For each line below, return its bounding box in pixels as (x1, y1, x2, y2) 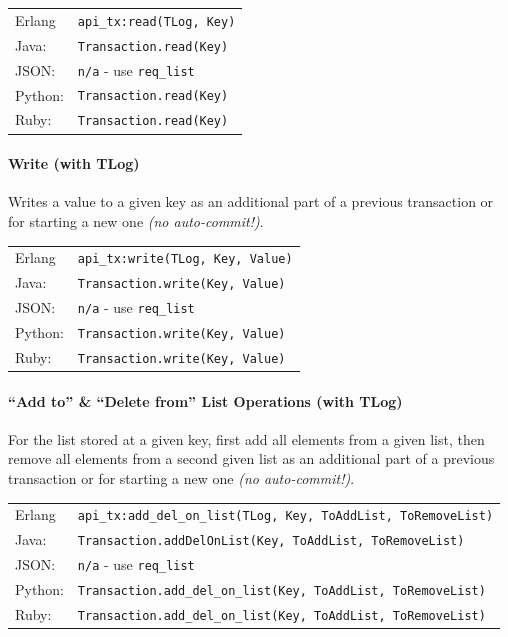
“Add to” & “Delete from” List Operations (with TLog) (8, 390, 403, 411)
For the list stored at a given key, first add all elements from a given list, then (8, 428, 485, 449)
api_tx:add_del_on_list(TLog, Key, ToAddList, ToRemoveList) (77, 509, 494, 524)
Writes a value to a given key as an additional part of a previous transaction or (8, 191, 494, 212)
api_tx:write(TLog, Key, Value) (77, 252, 293, 267)
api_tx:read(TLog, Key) (77, 14, 236, 29)
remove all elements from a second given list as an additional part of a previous (8, 448, 495, 469)
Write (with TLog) (8, 153, 140, 174)
